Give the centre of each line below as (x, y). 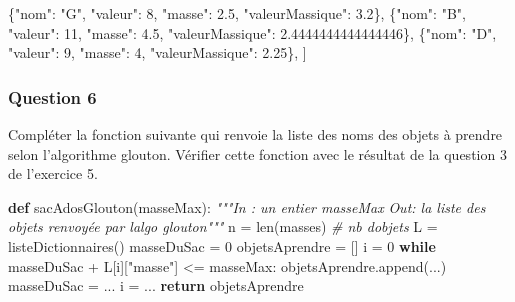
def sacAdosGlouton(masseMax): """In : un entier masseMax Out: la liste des (247, 206)
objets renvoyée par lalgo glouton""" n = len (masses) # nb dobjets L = (223, 226)
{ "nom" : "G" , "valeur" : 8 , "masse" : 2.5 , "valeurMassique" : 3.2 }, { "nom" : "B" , (237, 13)
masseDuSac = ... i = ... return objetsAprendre (156, 285)
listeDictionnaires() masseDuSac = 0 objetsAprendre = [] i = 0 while (222, 245)
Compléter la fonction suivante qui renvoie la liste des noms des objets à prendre (255, 134)
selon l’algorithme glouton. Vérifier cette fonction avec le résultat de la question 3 (257, 153)
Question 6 (52, 96)
